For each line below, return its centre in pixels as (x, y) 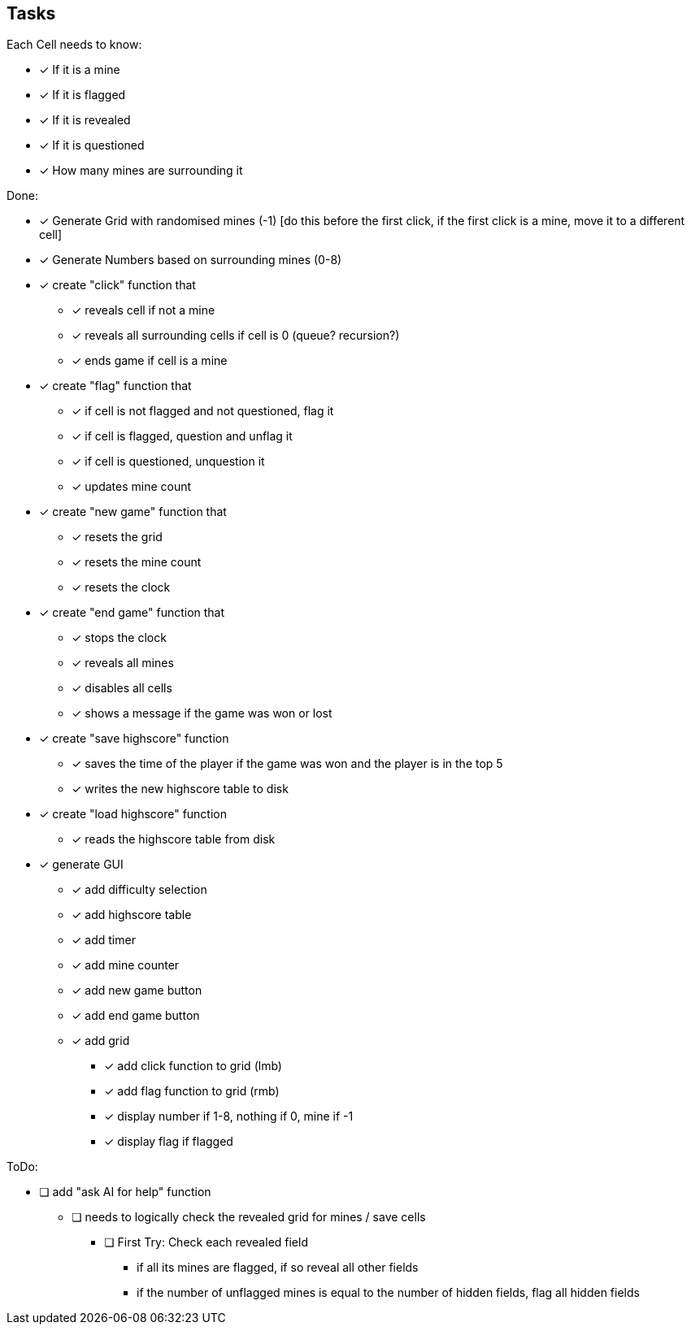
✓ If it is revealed (85, 120)
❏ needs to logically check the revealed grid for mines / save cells (249, 1217)
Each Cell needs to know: (74, 45)
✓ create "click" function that (117, 285)
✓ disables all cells (122, 688)
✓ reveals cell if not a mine (143, 310)
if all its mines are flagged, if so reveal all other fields (278, 1268)
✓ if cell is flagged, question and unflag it (182, 436)
